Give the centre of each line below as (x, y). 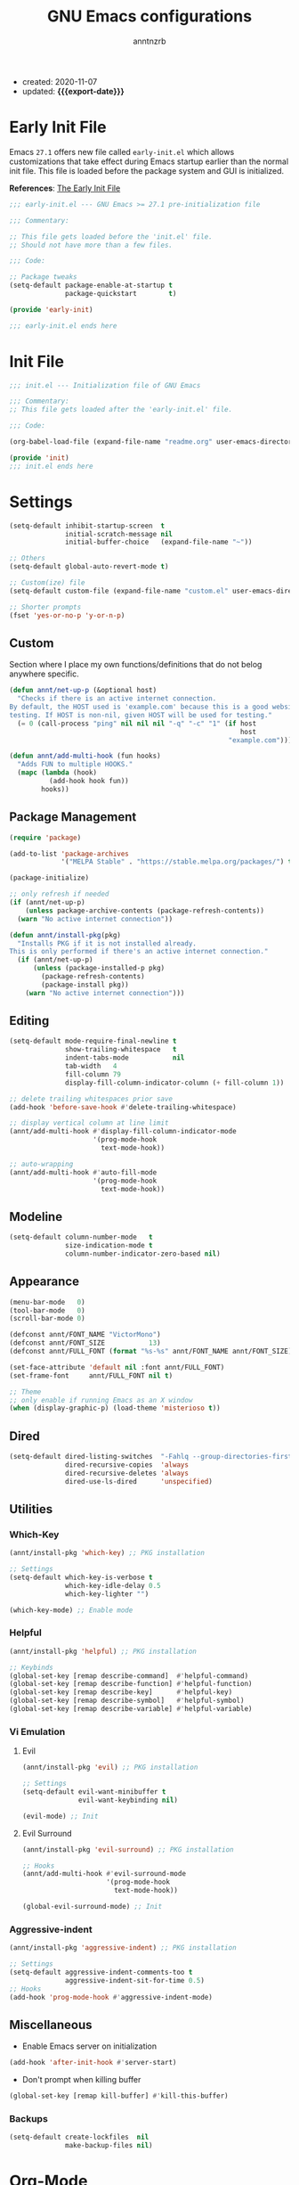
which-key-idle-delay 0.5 (113, 1585)
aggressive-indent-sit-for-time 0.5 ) (135, 1980)
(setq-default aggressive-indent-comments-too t (101, 1972)
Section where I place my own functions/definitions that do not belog (136, 665)
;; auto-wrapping (41, 1164)
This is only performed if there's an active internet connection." (139, 952)
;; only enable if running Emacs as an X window (101, 1400)
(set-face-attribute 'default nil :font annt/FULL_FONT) (117, 1367)
